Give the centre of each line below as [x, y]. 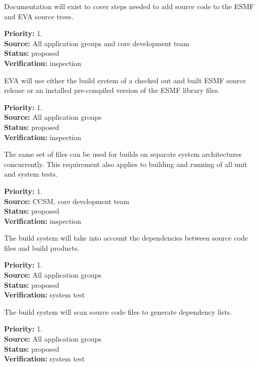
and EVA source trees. [39, 16]
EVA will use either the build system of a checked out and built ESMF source [125, 80]
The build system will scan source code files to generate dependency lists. [118, 311]
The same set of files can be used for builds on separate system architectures [123, 154]
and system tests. [31, 174]
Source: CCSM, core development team [67, 201]
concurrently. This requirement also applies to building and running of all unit [126, 164]
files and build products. [42, 247]
